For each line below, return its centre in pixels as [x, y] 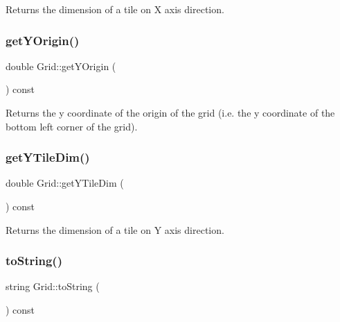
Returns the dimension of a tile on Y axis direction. [115, 229]
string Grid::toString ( [53, 286]
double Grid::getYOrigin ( [61, 66]
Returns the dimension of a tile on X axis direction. [115, 9]
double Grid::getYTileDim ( [65, 183]
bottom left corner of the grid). [72, 126]
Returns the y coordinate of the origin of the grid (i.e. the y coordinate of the [170, 112]
